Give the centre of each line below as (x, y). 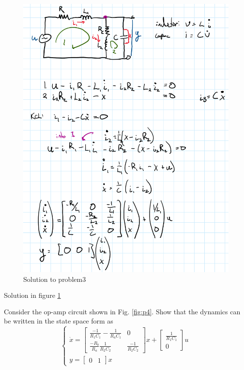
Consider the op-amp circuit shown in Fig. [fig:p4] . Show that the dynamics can (122, 311)
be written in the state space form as (59, 321)
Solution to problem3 (55, 279)
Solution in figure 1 (32, 295)
